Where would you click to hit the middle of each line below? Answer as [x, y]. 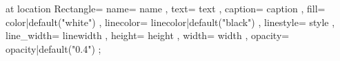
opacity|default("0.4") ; [53, 48]
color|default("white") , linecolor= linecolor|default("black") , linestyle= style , [170, 22]
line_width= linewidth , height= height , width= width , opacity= [148, 35]
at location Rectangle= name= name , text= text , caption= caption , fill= [166, 8]
